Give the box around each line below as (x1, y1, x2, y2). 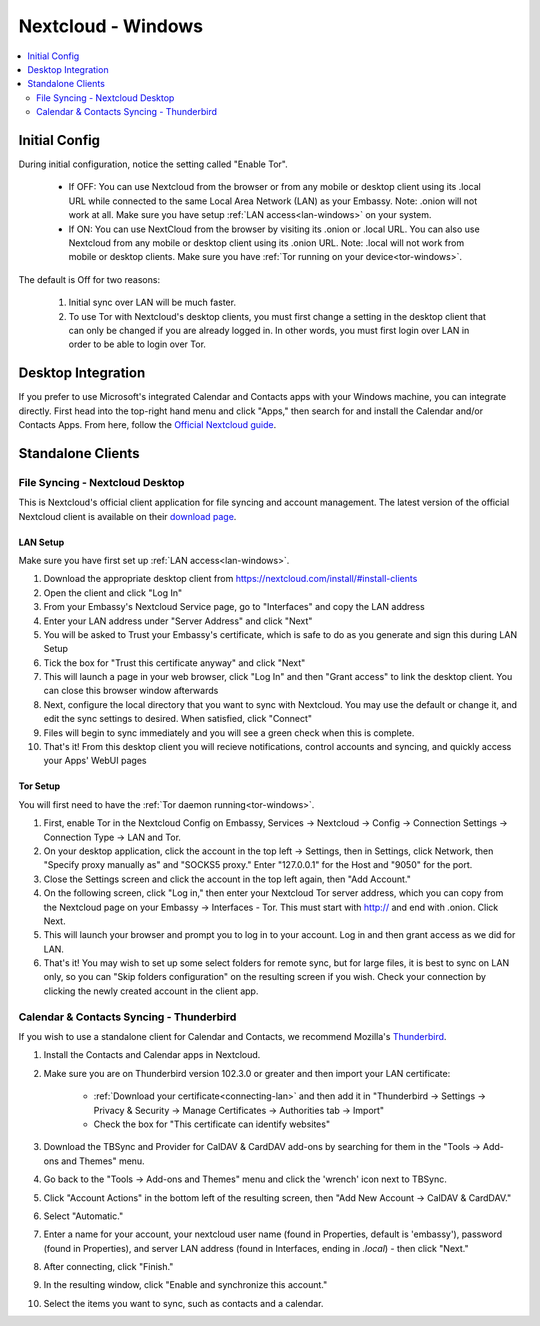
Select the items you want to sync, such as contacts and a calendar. (43, 1297, 324, 1309)
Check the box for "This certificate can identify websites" (93, 1118, 330, 1130)
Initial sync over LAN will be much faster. (68, 296, 237, 309)
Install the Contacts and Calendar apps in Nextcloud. (43, 1049, 261, 1061)
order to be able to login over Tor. (68, 338, 207, 350)
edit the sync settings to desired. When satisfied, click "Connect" (43, 713, 313, 725)
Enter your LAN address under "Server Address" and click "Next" (43, 615, 313, 627)
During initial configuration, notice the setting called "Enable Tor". (18, 158, 289, 170)
